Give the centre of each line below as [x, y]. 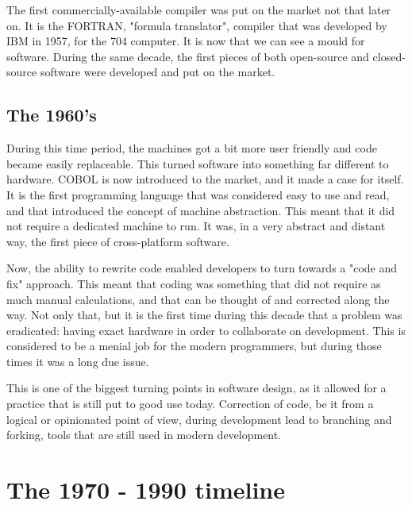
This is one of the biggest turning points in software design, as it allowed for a [196, 388]
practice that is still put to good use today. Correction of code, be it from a [190, 404]
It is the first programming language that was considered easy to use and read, [198, 194]
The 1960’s [52, 115]
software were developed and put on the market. [158, 72]
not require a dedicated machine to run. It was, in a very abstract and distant [196, 226]
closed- [389, 56]
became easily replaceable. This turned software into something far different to [198, 163]
